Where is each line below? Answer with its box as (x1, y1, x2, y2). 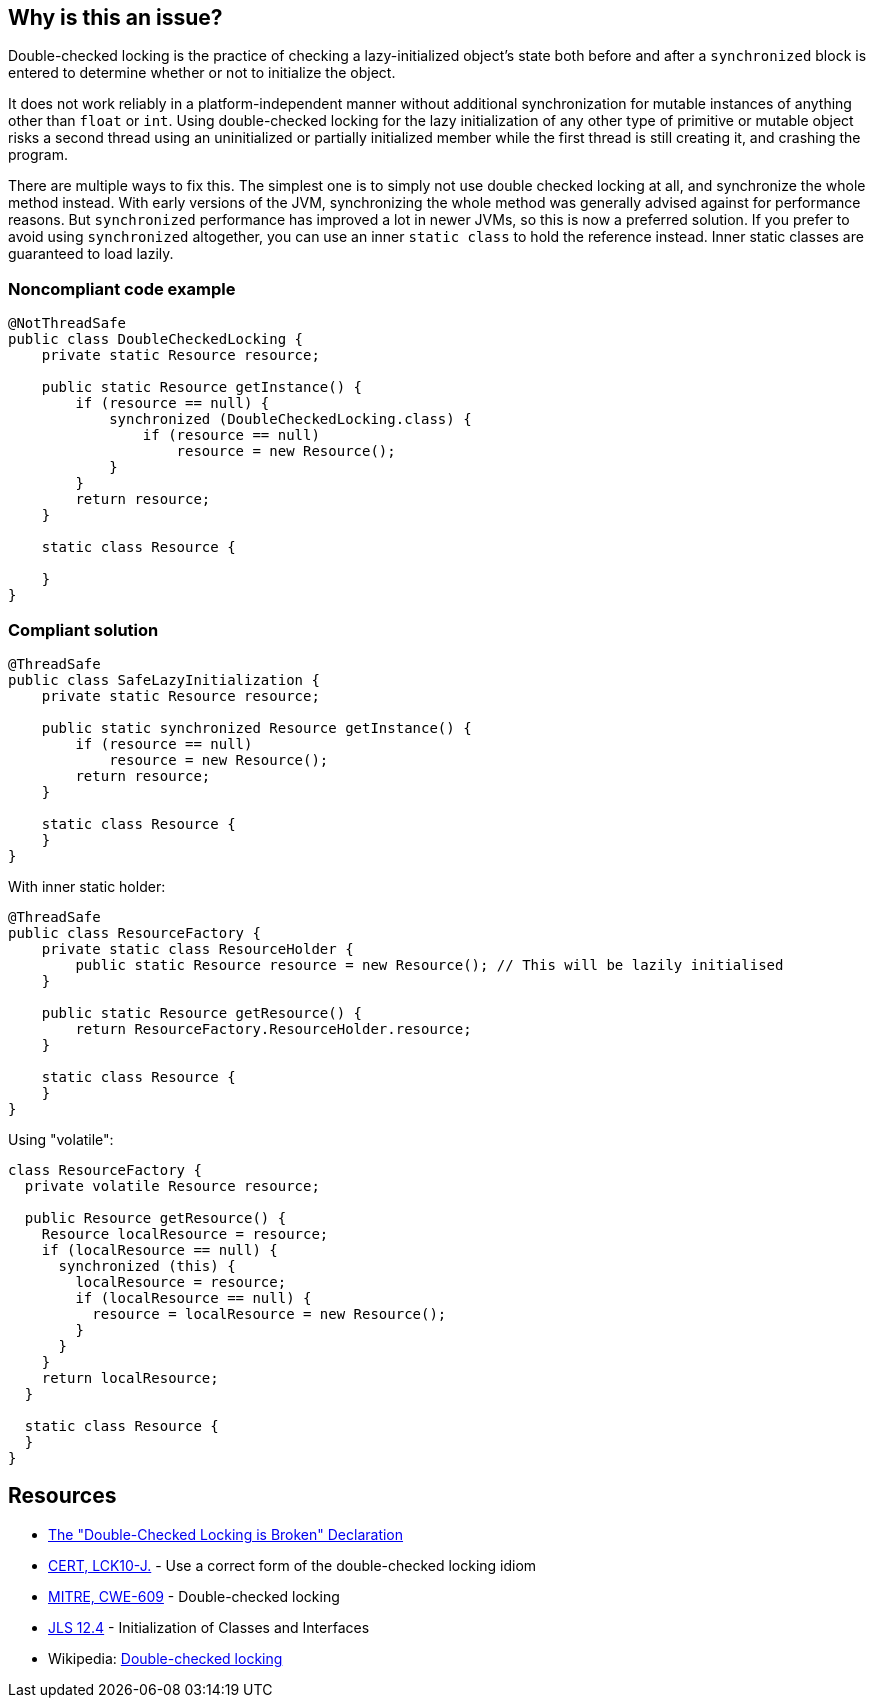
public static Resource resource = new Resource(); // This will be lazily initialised (75, 956, 784, 973)
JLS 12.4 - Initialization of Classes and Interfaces (48, 1618, 370, 1636)
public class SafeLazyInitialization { (8, 671, 320, 688)
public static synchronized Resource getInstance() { (41, 719, 472, 736)
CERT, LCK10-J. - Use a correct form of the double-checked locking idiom (48, 1556, 537, 1574)
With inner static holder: (8, 877, 166, 895)
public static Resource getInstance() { (41, 379, 363, 396)
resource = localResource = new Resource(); (92, 1305, 447, 1322)
